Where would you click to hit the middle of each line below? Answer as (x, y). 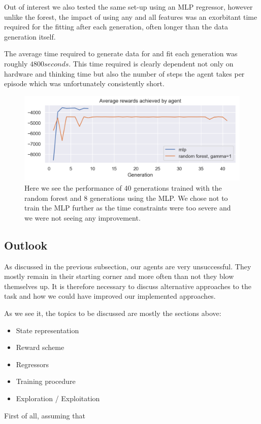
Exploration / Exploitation (58, 398)
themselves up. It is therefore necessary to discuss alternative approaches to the (128, 286)
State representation (47, 330)
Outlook (26, 245)
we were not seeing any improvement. (83, 217)
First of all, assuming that (45, 415)
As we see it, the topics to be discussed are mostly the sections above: (113, 313)
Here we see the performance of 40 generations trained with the (123, 188)
